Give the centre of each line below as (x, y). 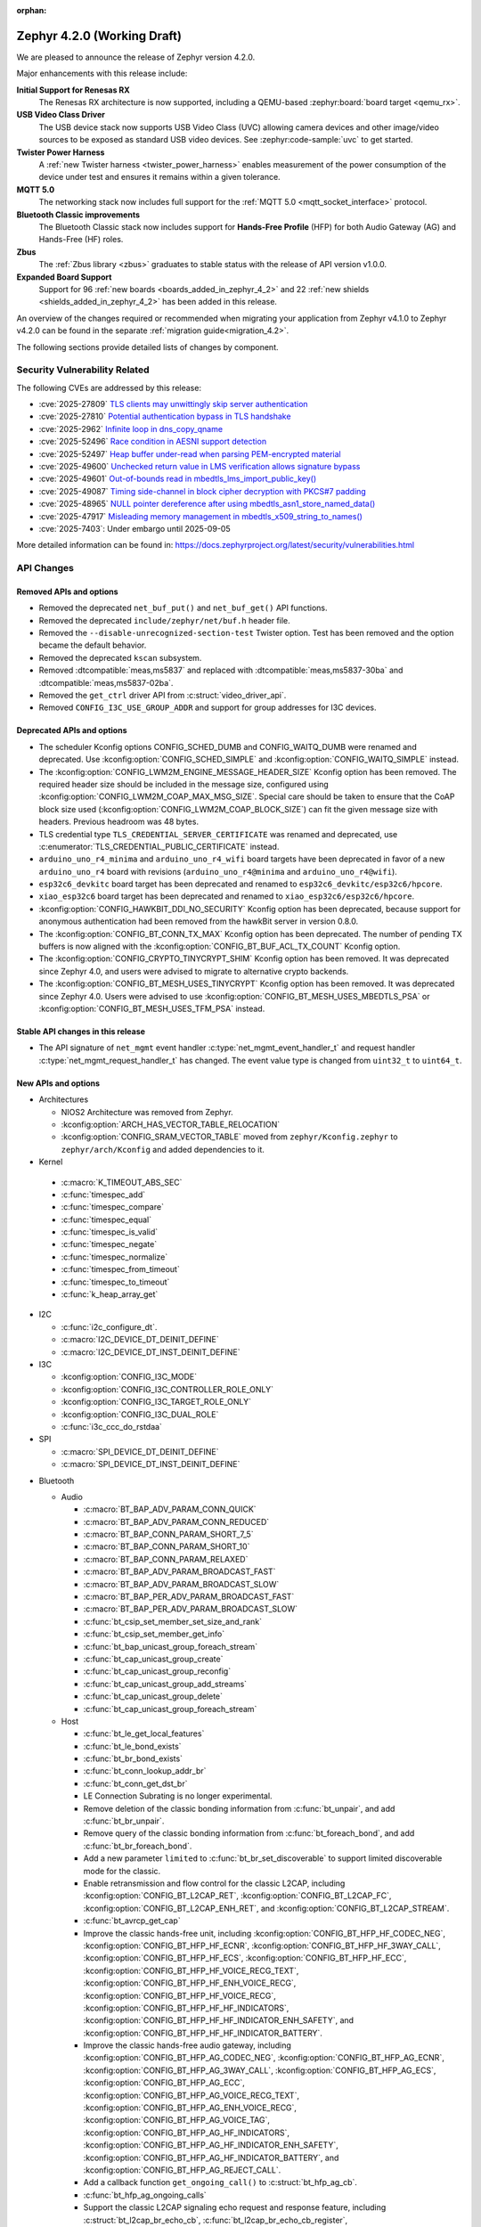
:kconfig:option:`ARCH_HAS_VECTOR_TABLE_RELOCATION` (171, 1124)
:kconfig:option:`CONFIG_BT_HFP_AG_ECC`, (164, 2083)
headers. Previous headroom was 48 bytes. (119, 822)
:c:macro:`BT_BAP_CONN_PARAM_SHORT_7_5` (168, 1534)
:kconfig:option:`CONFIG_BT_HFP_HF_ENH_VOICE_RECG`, (190, 1983)
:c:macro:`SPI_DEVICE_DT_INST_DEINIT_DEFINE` (151, 1464)
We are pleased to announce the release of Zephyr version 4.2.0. (136, 57)
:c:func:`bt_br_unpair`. (124, 1821)
